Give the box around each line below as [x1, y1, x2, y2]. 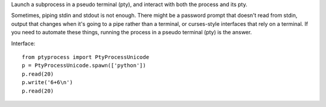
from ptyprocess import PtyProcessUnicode [22, 53, 150, 60]
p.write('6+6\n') [22, 79, 73, 86]
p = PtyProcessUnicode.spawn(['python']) [22, 62, 146, 69]
